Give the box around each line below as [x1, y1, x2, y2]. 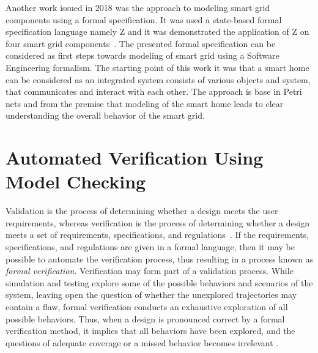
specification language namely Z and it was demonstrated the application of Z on [6, 25, 309, 38]
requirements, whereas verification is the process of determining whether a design [6, 216, 309, 229]
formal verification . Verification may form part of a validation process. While [6, 264, 294, 277]
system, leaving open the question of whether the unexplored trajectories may [6, 288, 297, 301]
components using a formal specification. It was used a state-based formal [6, 13, 282, 26]
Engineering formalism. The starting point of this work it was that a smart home [6, 61, 309, 73]
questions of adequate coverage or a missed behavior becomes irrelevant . [6, 336, 279, 349]
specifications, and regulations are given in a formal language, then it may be [6, 240, 295, 253]
